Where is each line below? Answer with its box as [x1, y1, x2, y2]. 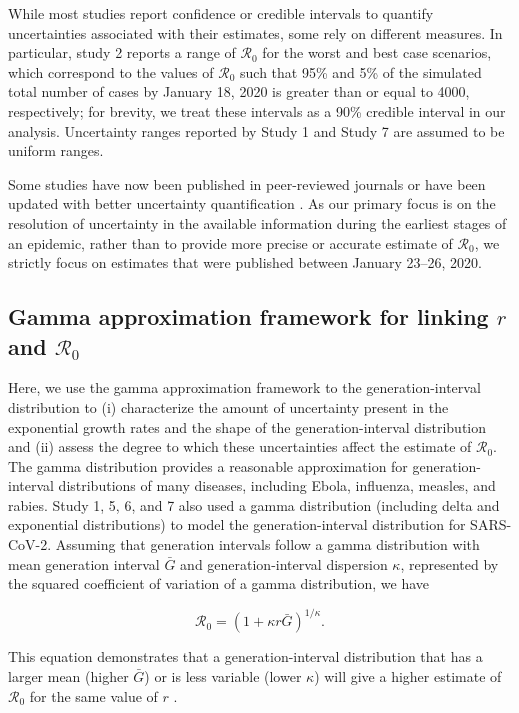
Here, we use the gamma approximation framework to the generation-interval [8, 377, 481, 398]
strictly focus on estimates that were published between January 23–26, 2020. [8, 252, 482, 273]
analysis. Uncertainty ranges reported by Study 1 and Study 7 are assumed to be [8, 120, 505, 141]
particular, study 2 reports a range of [8, 42, 236, 63]
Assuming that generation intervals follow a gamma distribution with [55, 534, 480, 555]
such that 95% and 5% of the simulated [240, 61, 482, 82]
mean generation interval [8, 553, 160, 574]
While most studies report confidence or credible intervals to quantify [8, 3, 434, 23]
